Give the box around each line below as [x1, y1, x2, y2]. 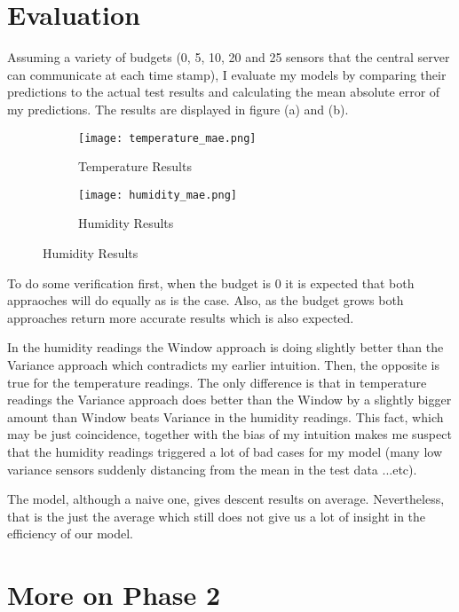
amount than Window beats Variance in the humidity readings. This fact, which [7, 407, 444, 426]
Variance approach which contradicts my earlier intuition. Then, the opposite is [7, 355, 439, 373]
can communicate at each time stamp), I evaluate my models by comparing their [7, 65, 447, 83]
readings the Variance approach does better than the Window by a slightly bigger [7, 390, 452, 409]
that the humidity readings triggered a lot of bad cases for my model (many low [7, 442, 442, 460]
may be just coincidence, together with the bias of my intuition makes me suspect [7, 425, 452, 443]
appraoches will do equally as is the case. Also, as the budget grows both [7, 291, 404, 310]
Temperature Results [78, 157, 192, 176]
